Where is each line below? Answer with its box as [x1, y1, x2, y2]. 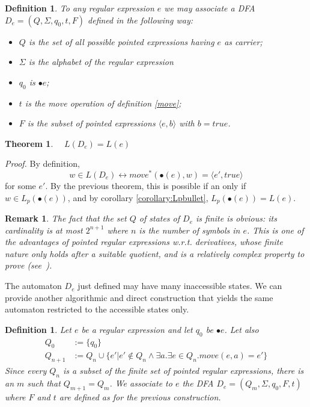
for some [5, 179, 36, 192]
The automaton [5, 279, 62, 292]
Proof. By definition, [5, 157, 80, 170]
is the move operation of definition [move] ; [25, 96, 181, 109]
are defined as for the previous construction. [59, 390, 221, 403]
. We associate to [109, 377, 172, 390]
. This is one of [246, 223, 304, 236]
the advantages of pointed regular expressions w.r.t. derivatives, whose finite [5, 235, 283, 248]
